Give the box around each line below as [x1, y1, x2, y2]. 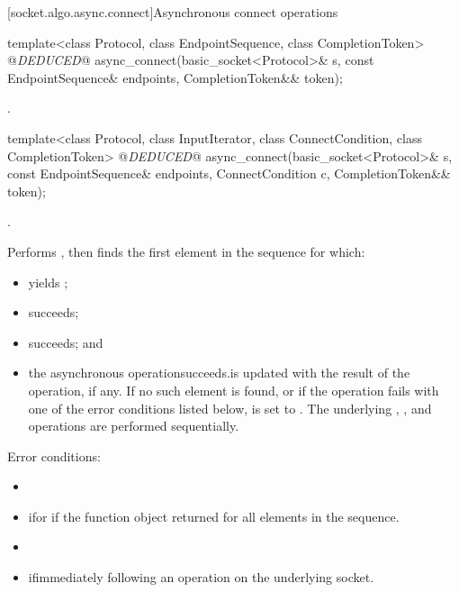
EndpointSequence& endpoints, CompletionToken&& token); [7, 68, 343, 87]
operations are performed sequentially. [28, 416, 239, 435]
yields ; [28, 272, 68, 291]
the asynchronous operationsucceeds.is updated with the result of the [28, 363, 410, 382]
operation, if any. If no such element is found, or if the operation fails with [28, 380, 439, 399]
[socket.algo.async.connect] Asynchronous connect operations [7, 3, 338, 21]
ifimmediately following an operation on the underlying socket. [28, 568, 374, 587]
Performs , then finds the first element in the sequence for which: [7, 241, 365, 260]
